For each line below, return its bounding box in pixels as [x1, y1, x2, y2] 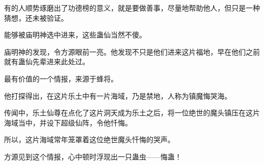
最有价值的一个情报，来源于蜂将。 [4, 73, 118, 84]
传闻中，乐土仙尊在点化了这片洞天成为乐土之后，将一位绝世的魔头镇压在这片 [4, 107, 260, 118]
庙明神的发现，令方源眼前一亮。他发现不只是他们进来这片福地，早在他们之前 [4, 46, 260, 57]
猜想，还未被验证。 [4, 12, 68, 23]
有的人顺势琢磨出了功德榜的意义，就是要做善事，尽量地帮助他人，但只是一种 [4, 3, 260, 13]
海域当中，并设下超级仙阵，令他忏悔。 [4, 117, 132, 128]
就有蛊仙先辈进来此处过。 [4, 56, 89, 67]
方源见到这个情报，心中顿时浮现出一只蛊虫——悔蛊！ [4, 151, 182, 161]
